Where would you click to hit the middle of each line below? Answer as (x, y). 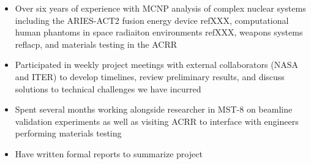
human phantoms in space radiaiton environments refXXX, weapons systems (159, 32)
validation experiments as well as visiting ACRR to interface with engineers (157, 121)
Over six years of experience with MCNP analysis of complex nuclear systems (160, 8)
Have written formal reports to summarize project (109, 153)
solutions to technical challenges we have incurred (108, 88)
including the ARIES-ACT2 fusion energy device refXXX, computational (152, 20)
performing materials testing (68, 133)
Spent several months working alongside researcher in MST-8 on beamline (154, 109)
